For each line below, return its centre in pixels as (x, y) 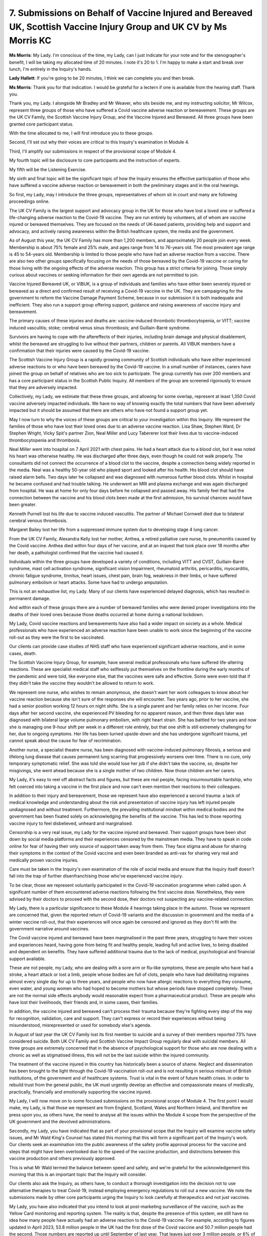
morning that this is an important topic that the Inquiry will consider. (78, 1174)
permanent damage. (30, 598)
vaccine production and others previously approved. (63, 1158)
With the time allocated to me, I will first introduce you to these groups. (81, 133)
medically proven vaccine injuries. (44, 860)
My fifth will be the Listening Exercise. (48, 169)
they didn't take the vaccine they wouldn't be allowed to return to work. (82, 683)
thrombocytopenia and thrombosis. (45, 440)
